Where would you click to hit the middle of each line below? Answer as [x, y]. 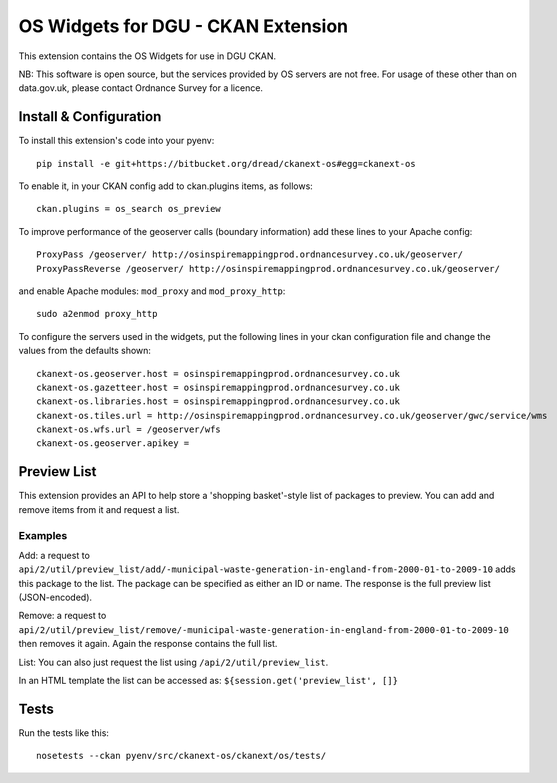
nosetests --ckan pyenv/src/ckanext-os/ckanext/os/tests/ [181, 756]
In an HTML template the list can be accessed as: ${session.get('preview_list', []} [208, 681]
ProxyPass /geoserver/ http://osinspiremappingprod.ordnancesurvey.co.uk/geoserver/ [250, 254]
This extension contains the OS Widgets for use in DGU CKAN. [147, 56]
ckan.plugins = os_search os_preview [129, 209]
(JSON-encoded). [55, 597]
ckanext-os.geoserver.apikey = [113, 443]
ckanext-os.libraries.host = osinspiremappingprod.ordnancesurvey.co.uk [218, 401]
